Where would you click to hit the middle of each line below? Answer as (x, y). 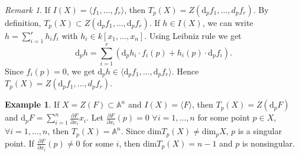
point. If (19, 143)
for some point (224, 117)
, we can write (228, 22)
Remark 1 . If (27, 9)
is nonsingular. (269, 143)
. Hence (185, 71)
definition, (23, 22)
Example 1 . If (32, 104)
